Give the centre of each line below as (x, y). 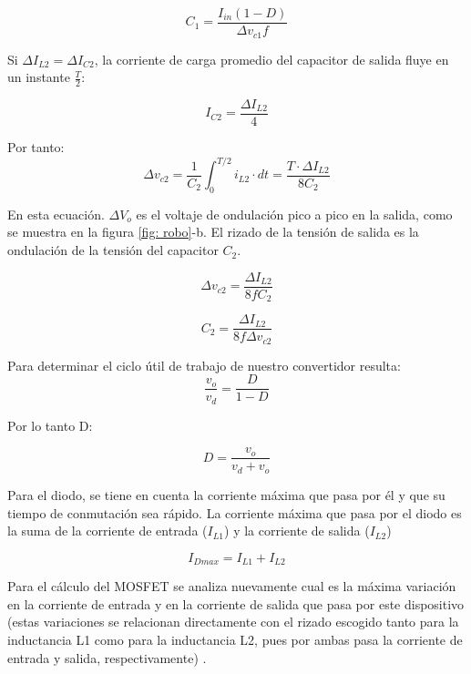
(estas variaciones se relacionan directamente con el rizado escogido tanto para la (233, 622)
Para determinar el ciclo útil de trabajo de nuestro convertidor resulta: (204, 365)
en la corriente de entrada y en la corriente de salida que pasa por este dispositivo (236, 603)
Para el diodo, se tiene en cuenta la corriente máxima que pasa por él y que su (226, 494)
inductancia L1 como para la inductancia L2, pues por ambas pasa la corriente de (235, 639)
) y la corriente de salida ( (297, 531)
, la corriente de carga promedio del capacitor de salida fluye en (271, 59)
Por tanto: (36, 147)
